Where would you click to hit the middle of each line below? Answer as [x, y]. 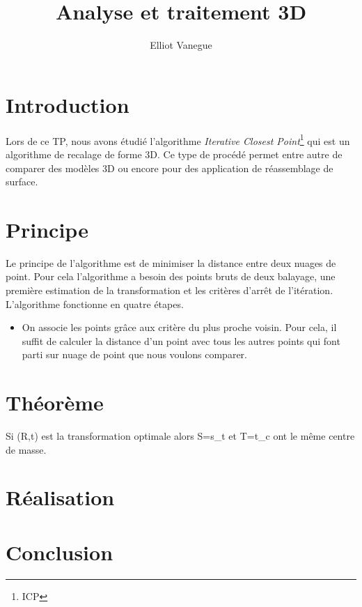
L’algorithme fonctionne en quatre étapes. [95, 303]
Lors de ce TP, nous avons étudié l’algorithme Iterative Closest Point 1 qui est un [178, 139]
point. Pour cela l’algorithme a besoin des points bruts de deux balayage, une [171, 276]
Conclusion [60, 552]
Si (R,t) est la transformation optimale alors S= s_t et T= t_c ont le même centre [180, 436]
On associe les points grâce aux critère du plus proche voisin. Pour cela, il [179, 327]
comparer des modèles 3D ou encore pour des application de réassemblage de [170, 168]
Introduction [68, 104]
